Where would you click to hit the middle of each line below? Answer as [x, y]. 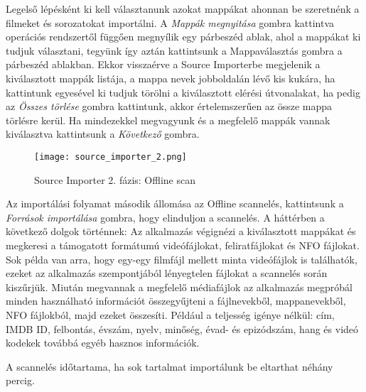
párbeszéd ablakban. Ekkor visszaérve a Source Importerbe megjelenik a [163, 64]
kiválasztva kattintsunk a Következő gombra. [103, 134]
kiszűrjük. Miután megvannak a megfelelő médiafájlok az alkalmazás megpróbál [179, 287]
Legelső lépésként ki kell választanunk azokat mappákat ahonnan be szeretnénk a [183, 9]
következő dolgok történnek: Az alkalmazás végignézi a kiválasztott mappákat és [181, 231]
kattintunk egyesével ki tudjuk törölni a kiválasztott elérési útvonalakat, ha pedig [183, 92]
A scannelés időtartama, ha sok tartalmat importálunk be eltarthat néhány [169, 366]
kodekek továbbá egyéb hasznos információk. [103, 343]
